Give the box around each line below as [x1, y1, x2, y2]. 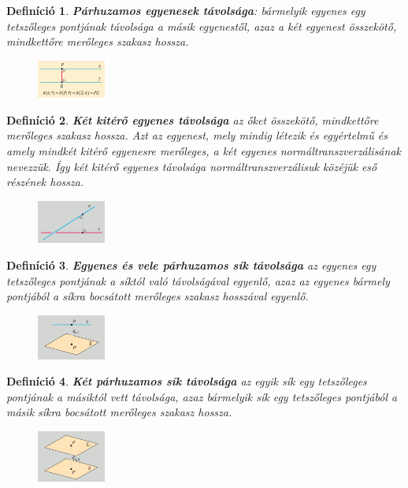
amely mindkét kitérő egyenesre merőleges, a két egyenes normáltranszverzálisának [6, 143, 401, 159]
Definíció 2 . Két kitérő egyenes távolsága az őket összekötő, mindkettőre [6, 111, 379, 128]
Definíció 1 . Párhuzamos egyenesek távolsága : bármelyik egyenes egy [6, 2, 365, 18]
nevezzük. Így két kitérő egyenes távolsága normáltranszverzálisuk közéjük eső [6, 158, 377, 174]
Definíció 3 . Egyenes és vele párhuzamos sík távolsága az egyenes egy [6, 257, 376, 274]
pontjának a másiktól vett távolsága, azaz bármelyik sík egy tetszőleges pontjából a [6, 388, 398, 404]
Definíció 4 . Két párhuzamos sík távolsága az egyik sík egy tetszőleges [6, 373, 367, 389]
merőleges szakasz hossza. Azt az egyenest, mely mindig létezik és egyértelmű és [6, 127, 388, 143]
